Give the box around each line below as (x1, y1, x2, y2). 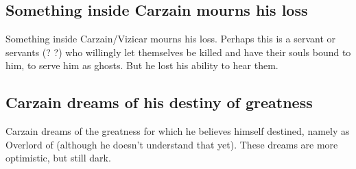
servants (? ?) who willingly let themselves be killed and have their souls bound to (5, 44, 351, 59)
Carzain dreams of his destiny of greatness (5, 92, 313, 113)
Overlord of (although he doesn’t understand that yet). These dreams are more (5, 137, 338, 151)
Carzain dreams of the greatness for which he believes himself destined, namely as (5, 124, 350, 138)
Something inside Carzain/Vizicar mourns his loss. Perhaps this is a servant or (5, 31, 335, 46)
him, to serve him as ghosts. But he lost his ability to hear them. (5, 58, 278, 73)
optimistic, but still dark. (5, 151, 111, 165)
